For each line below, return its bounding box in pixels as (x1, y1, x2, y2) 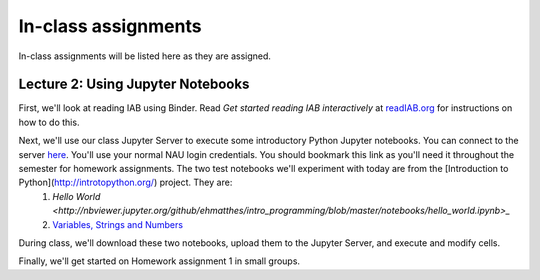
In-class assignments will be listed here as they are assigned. (18, 50, 272, 62)
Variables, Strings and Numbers (52, 218, 184, 230)
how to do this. (18, 116, 80, 128)
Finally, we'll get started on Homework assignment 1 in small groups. (18, 255, 300, 267)
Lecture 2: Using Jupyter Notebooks (18, 76, 250, 93)
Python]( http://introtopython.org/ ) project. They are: (18, 176, 233, 189)
